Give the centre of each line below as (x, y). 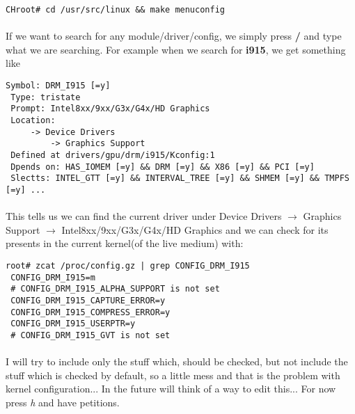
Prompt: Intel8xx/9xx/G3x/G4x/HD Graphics (110, 109)
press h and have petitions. (63, 402)
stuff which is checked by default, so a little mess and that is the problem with (173, 375)
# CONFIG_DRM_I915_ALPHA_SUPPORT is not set (115, 289)
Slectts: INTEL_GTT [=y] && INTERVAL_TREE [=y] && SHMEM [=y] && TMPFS (180, 178)
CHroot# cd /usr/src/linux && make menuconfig (115, 10)
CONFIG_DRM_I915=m (53, 277)
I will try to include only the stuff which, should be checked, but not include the (177, 361)
